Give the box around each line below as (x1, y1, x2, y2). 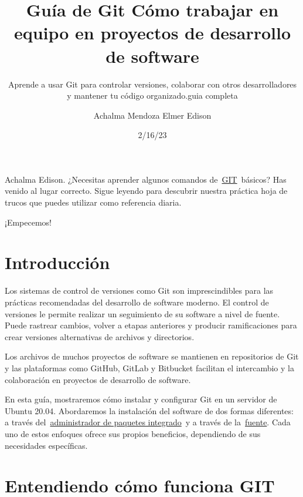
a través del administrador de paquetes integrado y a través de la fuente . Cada (5, 416, 291, 428)
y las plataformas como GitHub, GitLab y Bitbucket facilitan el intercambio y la (5, 361, 294, 374)
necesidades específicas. (5, 439, 88, 451)
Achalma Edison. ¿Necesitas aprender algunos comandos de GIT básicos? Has (5, 173, 287, 185)
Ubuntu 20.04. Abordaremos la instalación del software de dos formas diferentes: (5, 404, 294, 417)
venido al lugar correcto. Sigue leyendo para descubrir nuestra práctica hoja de (5, 184, 288, 197)
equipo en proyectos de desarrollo (13, 21, 291, 45)
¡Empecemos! (5, 216, 52, 228)
